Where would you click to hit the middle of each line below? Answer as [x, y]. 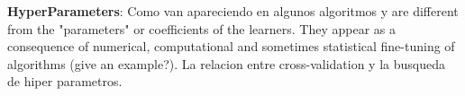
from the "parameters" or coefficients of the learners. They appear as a [202, 28]
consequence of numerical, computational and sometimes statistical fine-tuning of [231, 46]
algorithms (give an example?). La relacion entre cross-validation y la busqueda [226, 63]
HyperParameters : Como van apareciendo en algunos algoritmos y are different [233, 11]
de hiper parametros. [65, 81]
